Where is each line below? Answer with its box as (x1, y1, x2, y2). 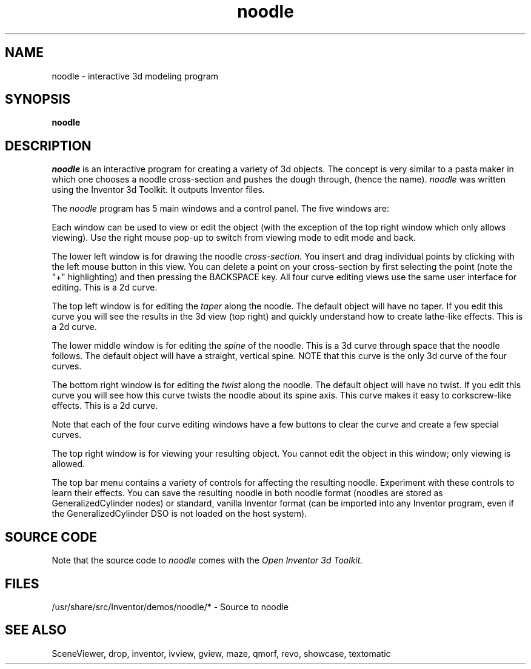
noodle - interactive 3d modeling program (52, 70, 219, 81)
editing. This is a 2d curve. (52, 282, 158, 293)
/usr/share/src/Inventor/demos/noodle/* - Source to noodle (52, 601, 289, 612)
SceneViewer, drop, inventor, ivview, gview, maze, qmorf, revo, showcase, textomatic (52, 648, 391, 659)
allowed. (52, 459, 85, 469)
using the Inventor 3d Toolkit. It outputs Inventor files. (52, 184, 265, 195)
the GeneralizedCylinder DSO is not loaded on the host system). (52, 508, 307, 519)
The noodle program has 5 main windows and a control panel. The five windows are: (52, 203, 390, 214)
